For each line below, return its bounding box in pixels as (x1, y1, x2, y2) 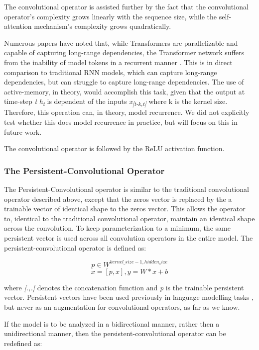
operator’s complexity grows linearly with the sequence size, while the (4, 11, 217, 21)
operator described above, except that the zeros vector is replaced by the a (4, 193, 232, 204)
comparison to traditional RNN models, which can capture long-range (4, 67, 217, 77)
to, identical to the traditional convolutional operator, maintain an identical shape (4, 213, 255, 223)
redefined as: (4, 338, 42, 348)
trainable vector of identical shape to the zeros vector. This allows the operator (4, 203, 246, 214)
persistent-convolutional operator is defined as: (4, 242, 146, 253)
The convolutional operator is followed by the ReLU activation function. (4, 143, 225, 154)
